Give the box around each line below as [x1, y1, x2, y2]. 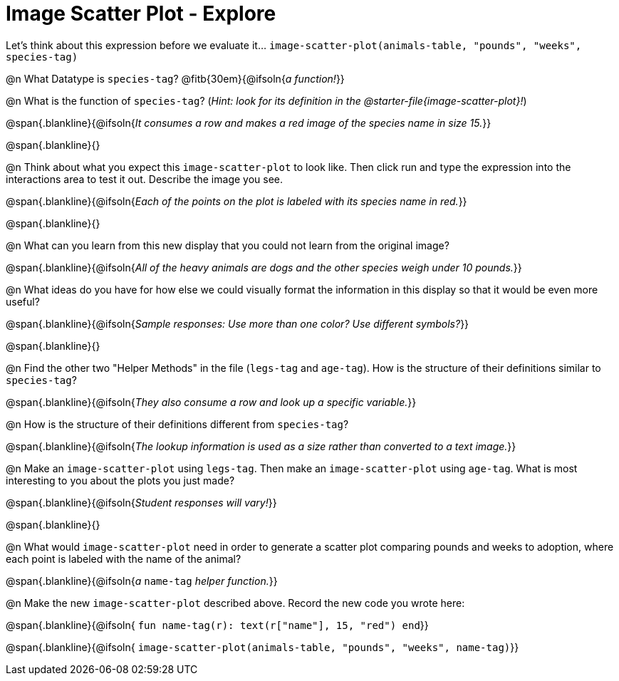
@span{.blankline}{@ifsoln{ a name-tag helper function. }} [6, 574, 278, 587]
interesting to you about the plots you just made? [6, 474, 235, 487]
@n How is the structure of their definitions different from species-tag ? [6, 417, 349, 430]
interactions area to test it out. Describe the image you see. [6, 172, 284, 185]
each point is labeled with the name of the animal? [6, 552, 241, 565]
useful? [6, 295, 40, 308]
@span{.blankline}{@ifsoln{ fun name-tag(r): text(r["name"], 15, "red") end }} [6, 618, 429, 631]
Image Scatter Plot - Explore [6, 1, 276, 26]
